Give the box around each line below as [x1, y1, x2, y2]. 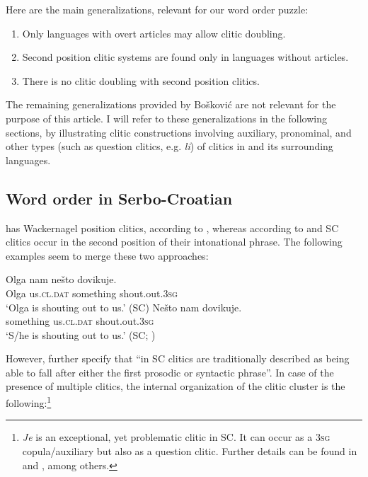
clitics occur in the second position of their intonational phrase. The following [6, 234, 343, 249]
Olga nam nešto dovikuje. [6, 272, 117, 287]
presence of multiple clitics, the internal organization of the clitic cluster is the [6, 379, 345, 393]
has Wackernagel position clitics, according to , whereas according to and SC [6, 220, 339, 235]
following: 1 [6, 393, 52, 410]
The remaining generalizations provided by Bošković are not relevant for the [6, 97, 336, 112]
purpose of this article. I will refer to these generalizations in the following [6, 110, 327, 125]
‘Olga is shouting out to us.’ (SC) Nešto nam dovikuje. [6, 299, 242, 314]
